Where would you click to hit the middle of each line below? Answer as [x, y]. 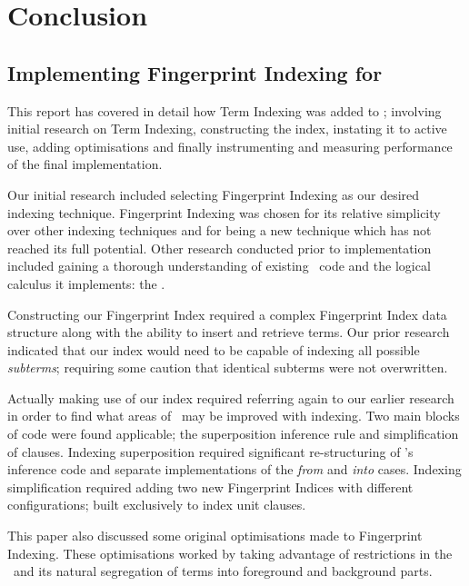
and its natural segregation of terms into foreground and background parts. [223, 571]
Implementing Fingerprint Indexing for [195, 72]
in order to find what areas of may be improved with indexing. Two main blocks [234, 416]
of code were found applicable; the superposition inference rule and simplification [233, 434]
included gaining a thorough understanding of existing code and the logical [219, 266]
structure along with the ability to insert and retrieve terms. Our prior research [229, 332]
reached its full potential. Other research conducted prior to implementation [220, 248]
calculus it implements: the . [86, 283]
